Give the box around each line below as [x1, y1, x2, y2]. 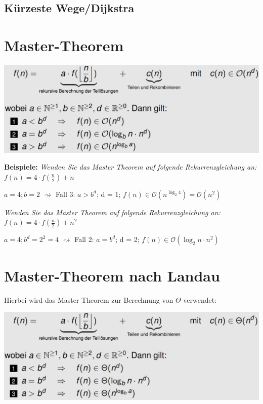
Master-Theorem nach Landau [4, 265, 220, 286]
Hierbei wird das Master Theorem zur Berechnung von [4, 294, 173, 305]
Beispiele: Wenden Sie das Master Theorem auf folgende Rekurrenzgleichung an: [4, 161, 257, 172]
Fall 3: [56, 188, 75, 199]
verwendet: [183, 294, 217, 305]
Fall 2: [74, 234, 94, 245]
